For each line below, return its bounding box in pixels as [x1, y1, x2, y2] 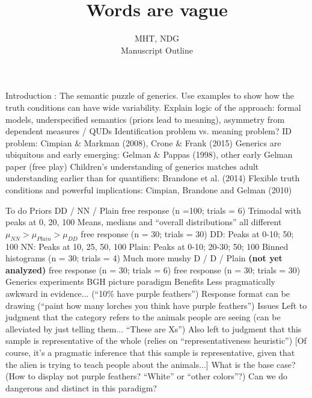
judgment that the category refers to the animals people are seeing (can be [5, 311, 281, 323]
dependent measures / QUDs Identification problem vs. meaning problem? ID [5, 125, 292, 137]
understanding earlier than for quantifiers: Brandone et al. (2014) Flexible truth [5, 172, 300, 184]
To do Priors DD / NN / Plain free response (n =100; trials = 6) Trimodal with [5, 204, 301, 216]
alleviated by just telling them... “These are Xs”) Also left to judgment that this [5, 322, 302, 335]
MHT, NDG [134, 32, 180, 45]
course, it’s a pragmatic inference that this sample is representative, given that [5, 346, 295, 358]
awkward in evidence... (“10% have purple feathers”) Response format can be [5, 287, 290, 300]
